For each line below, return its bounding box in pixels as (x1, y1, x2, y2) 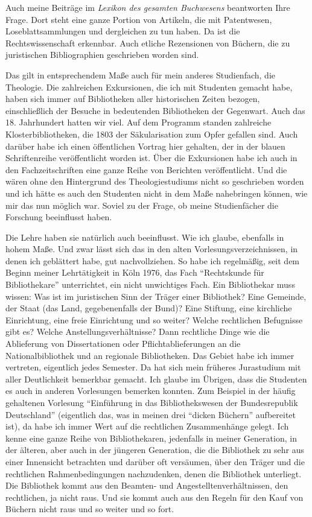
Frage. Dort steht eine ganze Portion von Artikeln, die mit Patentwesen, (5, 13, 272, 25)
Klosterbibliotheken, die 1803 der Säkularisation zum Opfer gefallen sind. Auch (5, 127, 298, 140)
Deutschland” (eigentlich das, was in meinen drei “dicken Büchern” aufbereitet (5, 408, 296, 420)
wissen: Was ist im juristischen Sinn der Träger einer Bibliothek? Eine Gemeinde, (5, 290, 307, 302)
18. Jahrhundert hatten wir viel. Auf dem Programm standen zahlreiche (5, 116, 272, 128)
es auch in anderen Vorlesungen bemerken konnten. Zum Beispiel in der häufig (5, 384, 296, 397)
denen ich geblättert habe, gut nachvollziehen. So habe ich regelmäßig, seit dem (5, 254, 300, 267)
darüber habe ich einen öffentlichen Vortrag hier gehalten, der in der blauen (5, 139, 285, 152)
